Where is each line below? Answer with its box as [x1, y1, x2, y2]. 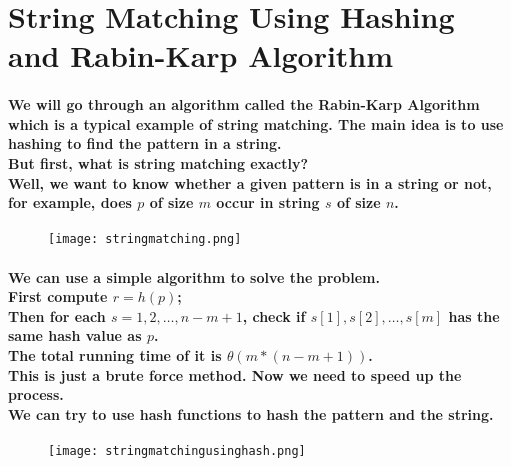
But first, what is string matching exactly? [8, 152, 308, 173]
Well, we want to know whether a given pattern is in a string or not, [8, 172, 492, 193]
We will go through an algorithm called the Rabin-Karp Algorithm [8, 94, 480, 115]
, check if [242, 305, 306, 326]
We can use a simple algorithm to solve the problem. [8, 266, 380, 287]
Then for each [8, 305, 106, 326]
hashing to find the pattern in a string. [8, 133, 282, 154]
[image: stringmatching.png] [48, 232, 242, 247]
